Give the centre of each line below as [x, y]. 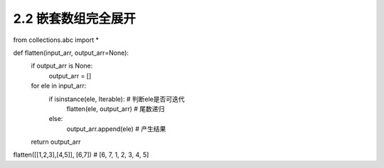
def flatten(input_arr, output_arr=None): [71, 53]
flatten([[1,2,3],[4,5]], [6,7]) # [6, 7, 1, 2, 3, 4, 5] [81, 155]
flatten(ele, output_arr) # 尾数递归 [116, 109]
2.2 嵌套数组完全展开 [75, 19]
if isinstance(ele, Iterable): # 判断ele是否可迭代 [117, 99]
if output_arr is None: [62, 66]
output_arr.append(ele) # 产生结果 [116, 129]
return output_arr [56, 142]
